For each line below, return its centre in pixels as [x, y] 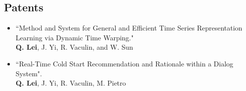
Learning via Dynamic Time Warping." [75, 37]
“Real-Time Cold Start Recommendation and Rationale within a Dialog [124, 63]
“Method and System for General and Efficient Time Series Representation [129, 28]
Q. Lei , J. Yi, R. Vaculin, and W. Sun [74, 47]
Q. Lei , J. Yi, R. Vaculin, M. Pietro [71, 83]
